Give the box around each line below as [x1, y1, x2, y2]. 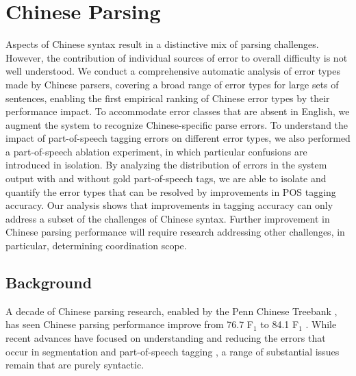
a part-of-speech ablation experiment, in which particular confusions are [5, 144, 307, 158]
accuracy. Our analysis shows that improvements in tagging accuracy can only [5, 198, 333, 212]
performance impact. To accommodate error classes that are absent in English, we [5, 104, 350, 118]
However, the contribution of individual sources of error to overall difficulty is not [5, 50, 348, 64]
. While [305, 317, 337, 331]
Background [5, 272, 92, 293]
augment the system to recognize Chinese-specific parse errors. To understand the [5, 117, 348, 131]
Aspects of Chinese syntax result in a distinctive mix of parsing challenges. [5, 37, 319, 51]
